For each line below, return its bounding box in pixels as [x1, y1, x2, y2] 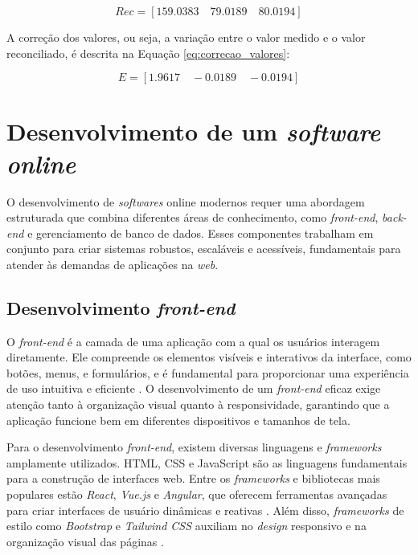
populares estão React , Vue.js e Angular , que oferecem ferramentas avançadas [6, 486, 387, 503]
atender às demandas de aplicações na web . [6, 255, 219, 272]
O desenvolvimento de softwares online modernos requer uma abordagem [6, 193, 365, 210]
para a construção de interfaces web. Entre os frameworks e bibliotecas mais [6, 470, 380, 487]
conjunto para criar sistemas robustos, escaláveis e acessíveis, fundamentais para [6, 240, 401, 257]
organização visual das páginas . [6, 533, 164, 549]
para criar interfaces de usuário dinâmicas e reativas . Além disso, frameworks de [6, 501, 404, 518]
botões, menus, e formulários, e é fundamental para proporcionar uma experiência [6, 364, 409, 381]
